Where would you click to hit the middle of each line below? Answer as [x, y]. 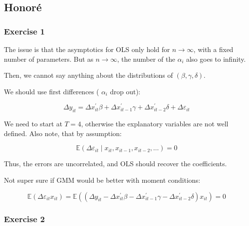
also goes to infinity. [216, 59]
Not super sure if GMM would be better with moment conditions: [102, 180]
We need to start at [33, 124]
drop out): [125, 91]
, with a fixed [213, 49]
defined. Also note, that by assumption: [63, 133]
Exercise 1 [24, 31]
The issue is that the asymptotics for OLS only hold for [87, 49]
